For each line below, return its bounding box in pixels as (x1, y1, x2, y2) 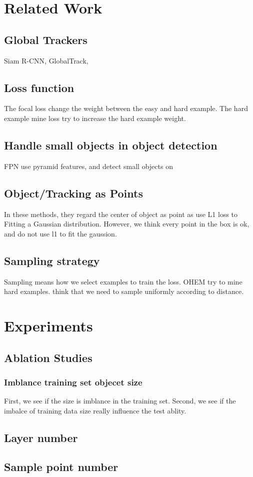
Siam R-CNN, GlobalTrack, (4, 55, 88, 65)
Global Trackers (4, 31, 87, 47)
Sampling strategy (4, 252, 100, 268)
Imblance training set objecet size (4, 375, 142, 388)
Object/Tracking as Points (4, 185, 143, 200)
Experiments (4, 315, 93, 335)
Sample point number (4, 459, 118, 474)
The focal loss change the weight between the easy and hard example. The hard (4, 103, 248, 113)
